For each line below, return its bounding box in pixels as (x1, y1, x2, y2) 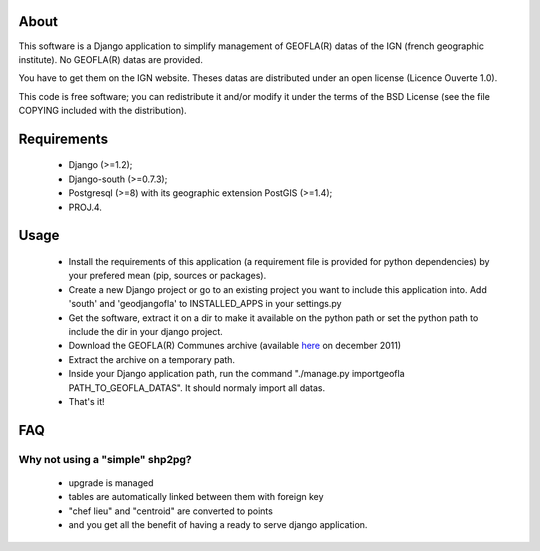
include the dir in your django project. (68, 326, 224, 338)
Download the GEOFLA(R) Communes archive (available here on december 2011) (68, 340, 402, 352)
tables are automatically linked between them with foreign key (68, 491, 324, 503)
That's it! (68, 395, 105, 407)
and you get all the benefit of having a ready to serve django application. (68, 519, 368, 531)
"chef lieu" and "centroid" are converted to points (68, 505, 274, 517)
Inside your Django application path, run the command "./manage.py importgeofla (68, 368, 405, 380)
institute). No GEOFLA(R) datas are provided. (18, 53, 204, 65)
